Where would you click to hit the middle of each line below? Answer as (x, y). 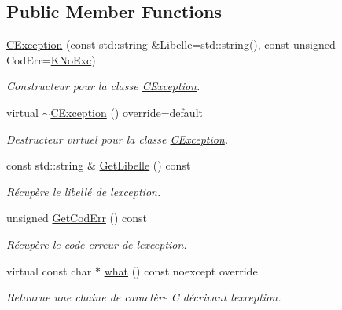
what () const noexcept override (181, 270)
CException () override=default (127, 112)
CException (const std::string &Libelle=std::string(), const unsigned (171, 44)
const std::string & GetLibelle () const (99, 165)
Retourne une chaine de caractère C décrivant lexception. (144, 297)
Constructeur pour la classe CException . (103, 86)
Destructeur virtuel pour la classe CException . (118, 139)
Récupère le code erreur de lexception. (97, 244)
